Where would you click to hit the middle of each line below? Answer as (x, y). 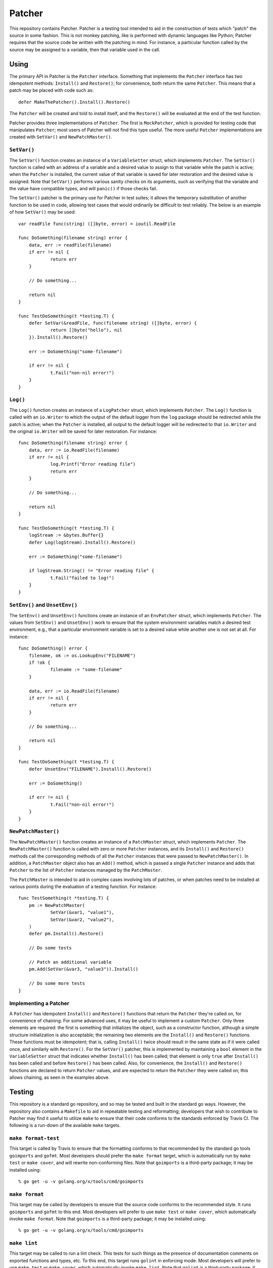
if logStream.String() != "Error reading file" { (91, 571)
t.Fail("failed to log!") (82, 578)
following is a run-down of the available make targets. (65, 1125)
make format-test (34, 1138)
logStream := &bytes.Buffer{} (66, 535)
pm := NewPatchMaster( (57, 905)
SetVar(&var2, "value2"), (82, 920)
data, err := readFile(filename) (70, 245)
